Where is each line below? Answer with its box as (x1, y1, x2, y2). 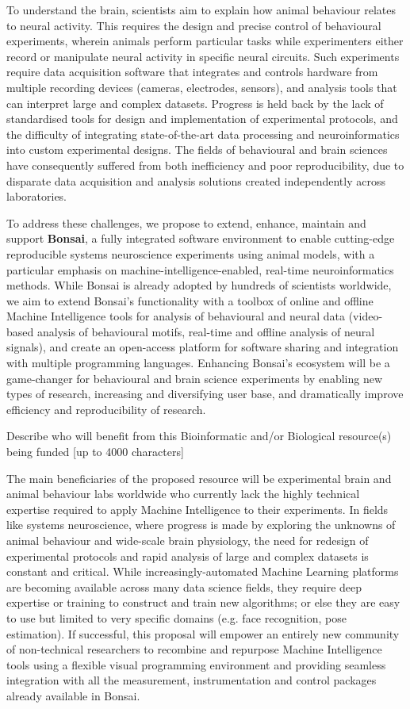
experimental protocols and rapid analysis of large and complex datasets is (6, 547, 369, 564)
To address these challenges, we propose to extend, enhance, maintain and (6, 214, 366, 231)
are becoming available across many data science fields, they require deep (6, 578, 362, 595)
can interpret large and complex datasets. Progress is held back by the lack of (6, 94, 384, 111)
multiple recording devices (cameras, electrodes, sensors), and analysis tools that (6, 79, 397, 95)
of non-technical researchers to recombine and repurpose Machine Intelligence (6, 641, 382, 657)
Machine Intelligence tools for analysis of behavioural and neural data (6, 308, 345, 324)
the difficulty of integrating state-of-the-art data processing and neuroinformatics (6, 125, 400, 142)
